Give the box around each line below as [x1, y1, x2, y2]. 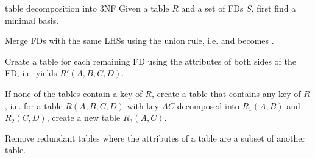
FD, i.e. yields [5, 66, 57, 79]
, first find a [251, 2, 296, 14]
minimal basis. [5, 13, 59, 26]
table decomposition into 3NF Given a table [5, 2, 169, 14]
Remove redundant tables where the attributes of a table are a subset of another [5, 131, 306, 144]
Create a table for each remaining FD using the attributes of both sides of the [5, 54, 297, 67]
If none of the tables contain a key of [5, 87, 143, 99]
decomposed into [177, 99, 239, 112]
